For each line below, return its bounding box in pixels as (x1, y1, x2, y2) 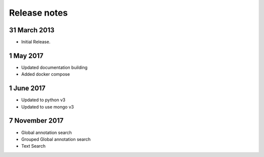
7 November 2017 (9, 116, 64, 125)
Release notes (9, 7, 68, 18)
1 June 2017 (9, 84, 46, 92)
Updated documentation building (21, 64, 88, 70)
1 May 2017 (9, 51, 44, 60)
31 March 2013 (9, 26, 55, 34)
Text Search (21, 143, 46, 149)
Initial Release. (21, 39, 51, 45)
